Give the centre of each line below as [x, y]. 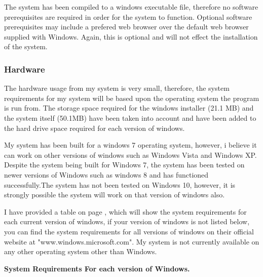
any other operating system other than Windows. [81, 251]
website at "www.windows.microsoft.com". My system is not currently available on [132, 241]
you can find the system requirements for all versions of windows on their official [129, 231]
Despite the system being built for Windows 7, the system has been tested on [124, 165]
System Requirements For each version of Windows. [97, 268]
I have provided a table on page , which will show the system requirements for [125, 211]
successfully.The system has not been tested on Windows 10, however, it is [120, 184]
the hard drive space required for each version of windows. [95, 128]
